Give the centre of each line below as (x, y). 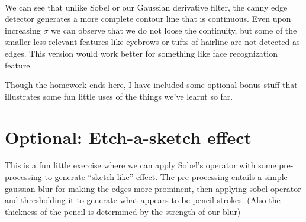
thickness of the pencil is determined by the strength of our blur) (123, 211)
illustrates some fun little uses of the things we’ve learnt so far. (119, 96)
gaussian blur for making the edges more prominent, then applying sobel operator (153, 188)
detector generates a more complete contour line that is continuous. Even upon (148, 19)
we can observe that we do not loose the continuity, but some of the (174, 30)
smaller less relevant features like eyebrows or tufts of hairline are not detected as (152, 42)
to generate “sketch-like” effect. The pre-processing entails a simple (166, 177)
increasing (23, 30)
